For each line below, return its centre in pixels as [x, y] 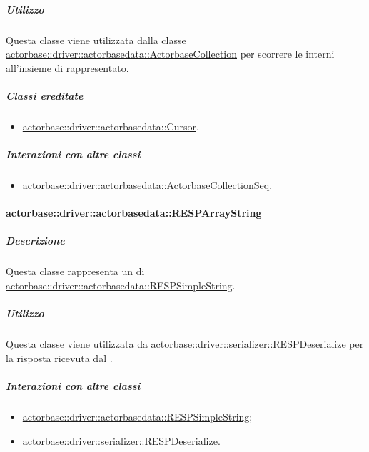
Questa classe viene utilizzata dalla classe [96, 40]
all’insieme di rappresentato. [67, 67]
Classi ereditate [45, 95]
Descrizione [35, 241]
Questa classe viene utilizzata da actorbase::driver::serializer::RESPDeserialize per [185, 344]
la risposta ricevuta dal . [59, 358]
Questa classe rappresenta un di [75, 271]
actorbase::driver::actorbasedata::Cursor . [111, 126]
